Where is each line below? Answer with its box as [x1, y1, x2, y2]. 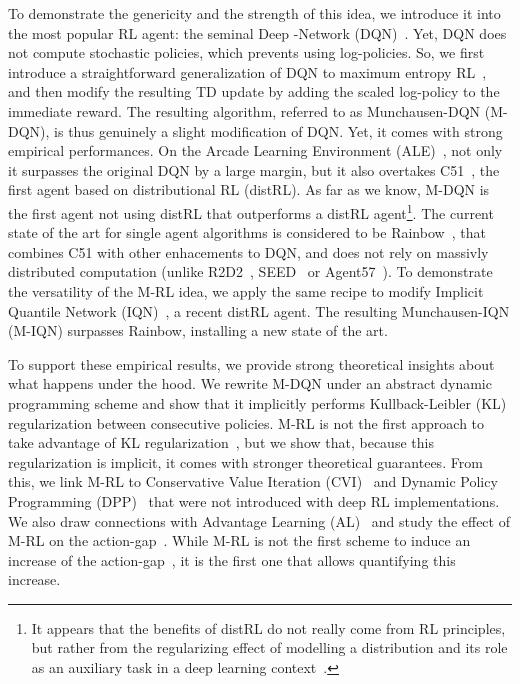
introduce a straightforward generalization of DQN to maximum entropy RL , [8, 61, 487, 82]
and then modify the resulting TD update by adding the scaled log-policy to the [8, 81, 500, 102]
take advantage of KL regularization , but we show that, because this [8, 432, 434, 453]
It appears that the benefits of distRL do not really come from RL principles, [31, 617, 506, 638]
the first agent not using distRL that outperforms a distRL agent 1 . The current [8, 199, 494, 223]
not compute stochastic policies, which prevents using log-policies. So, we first [8, 42, 485, 63]
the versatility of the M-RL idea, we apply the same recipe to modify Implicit [8, 280, 484, 301]
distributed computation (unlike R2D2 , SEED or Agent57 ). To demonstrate [8, 261, 493, 282]
